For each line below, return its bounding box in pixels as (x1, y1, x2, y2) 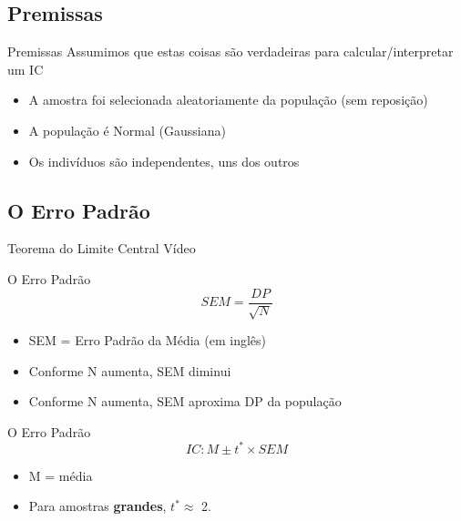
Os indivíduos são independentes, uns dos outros (28, 151, 300, 170)
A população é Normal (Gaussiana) (28, 120, 226, 139)
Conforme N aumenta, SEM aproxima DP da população (28, 392, 342, 411)
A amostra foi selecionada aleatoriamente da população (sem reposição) (28, 90, 428, 109)
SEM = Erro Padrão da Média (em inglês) (28, 331, 266, 350)
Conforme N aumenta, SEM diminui (28, 361, 231, 380)
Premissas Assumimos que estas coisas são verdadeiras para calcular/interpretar (7, 42, 454, 61)
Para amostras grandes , (28, 496, 167, 516)
